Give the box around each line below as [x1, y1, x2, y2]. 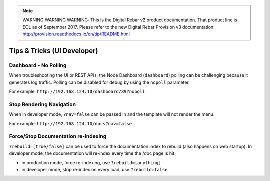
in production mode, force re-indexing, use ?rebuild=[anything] [21, 159, 162, 165]
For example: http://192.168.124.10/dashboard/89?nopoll [9, 88, 145, 95]
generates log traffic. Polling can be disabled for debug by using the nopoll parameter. [9, 79, 190, 85]
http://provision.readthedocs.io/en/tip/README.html [22, 31, 130, 37]
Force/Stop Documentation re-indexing [9, 133, 107, 140]
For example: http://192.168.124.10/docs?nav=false [9, 120, 132, 126]
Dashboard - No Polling [9, 62, 67, 69]
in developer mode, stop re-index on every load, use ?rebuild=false [21, 166, 168, 172]
